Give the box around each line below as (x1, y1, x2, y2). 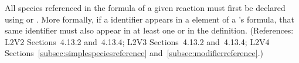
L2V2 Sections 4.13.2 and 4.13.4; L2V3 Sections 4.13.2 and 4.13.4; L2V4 (5, 35, 270, 47)
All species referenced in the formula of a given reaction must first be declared (5, 2, 286, 13)
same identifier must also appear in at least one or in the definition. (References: (5, 24, 294, 36)
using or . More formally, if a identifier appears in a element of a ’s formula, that (5, 13, 294, 25)
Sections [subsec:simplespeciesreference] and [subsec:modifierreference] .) (5, 47, 264, 59)
